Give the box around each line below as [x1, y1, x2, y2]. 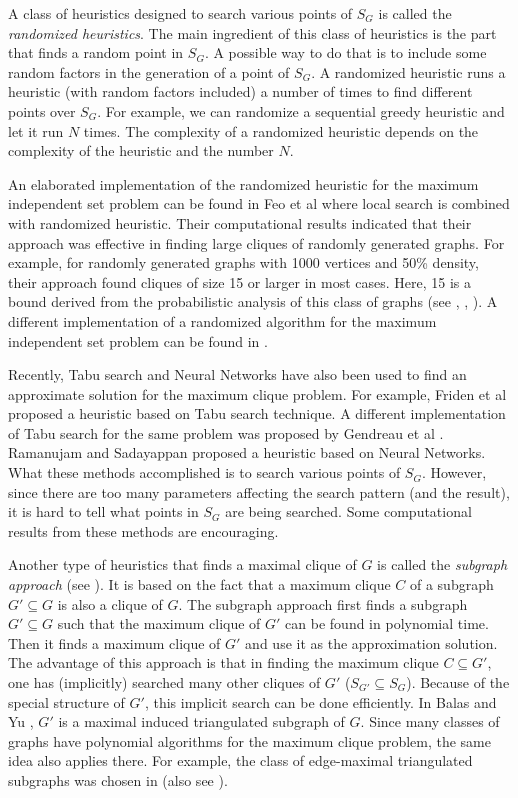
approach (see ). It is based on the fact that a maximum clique [8, 574, 391, 595]
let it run [8, 120, 64, 141]
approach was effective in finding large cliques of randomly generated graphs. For [8, 232, 505, 253]
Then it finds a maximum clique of [8, 632, 221, 653]
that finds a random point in [8, 42, 184, 63]
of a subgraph [409, 574, 494, 595]
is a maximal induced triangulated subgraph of [58, 711, 345, 732]
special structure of [8, 691, 125, 712]
